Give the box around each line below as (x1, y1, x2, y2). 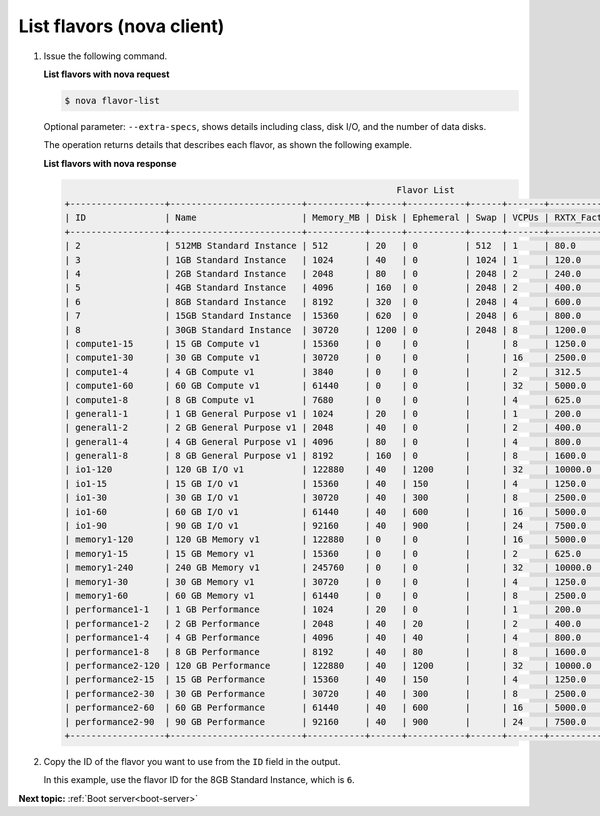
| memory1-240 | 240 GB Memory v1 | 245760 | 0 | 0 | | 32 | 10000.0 (64, 562, 592, 574)
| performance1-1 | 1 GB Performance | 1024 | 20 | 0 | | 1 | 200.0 (64, 604, 582, 615)
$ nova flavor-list (64, 95, 160, 106)
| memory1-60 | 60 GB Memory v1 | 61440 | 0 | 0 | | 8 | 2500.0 (64, 590, 587, 601)
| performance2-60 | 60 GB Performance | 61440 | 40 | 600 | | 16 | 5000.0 (64, 702, 587, 714)
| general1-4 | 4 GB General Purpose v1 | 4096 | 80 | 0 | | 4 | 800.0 (64, 436, 582, 447)
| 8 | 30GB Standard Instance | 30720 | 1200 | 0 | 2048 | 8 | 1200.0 (64, 324, 587, 335)
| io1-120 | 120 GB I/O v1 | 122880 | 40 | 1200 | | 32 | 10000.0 (64, 464, 592, 475)
